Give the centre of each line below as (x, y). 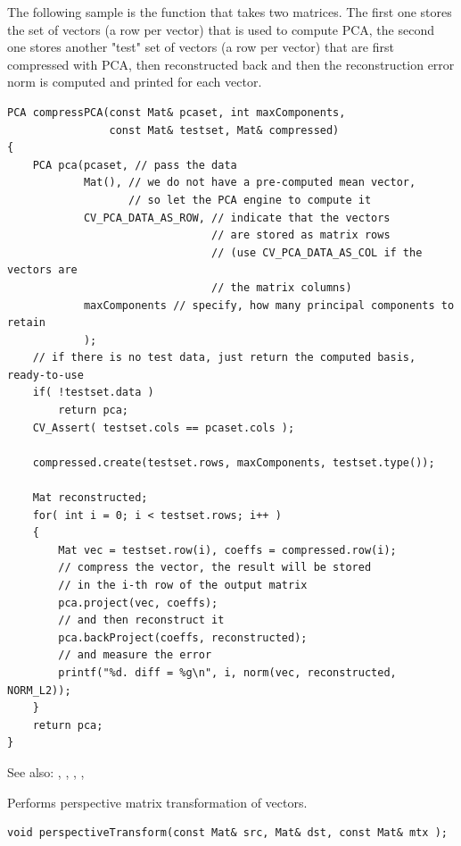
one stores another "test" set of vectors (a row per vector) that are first (201, 47)
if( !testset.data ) (93, 393)
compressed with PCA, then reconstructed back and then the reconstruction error (231, 64)
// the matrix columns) (282, 287)
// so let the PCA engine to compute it (250, 200)
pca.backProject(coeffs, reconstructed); (183, 637)
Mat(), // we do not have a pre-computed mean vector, (250, 183)
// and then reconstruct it (141, 620)
